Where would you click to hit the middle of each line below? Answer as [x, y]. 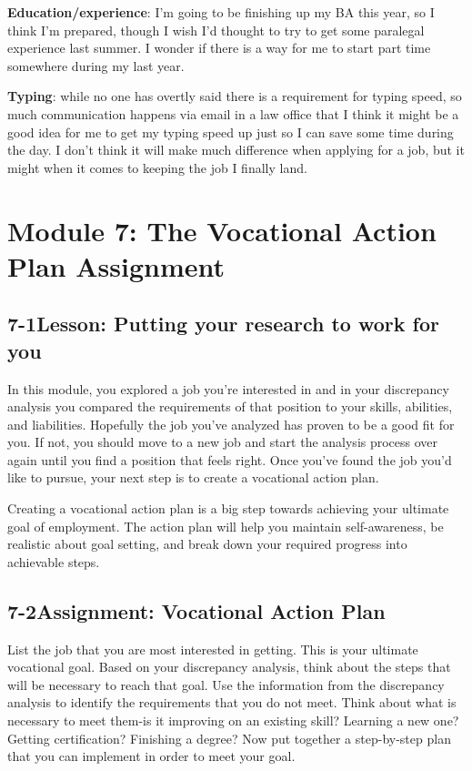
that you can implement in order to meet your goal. [151, 756]
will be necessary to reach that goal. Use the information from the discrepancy [226, 684]
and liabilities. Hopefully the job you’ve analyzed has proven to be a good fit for [231, 424]
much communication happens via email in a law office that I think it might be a [233, 113]
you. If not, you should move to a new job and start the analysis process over [223, 442]
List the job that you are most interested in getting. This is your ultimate [213, 649]
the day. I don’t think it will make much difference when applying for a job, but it [236, 150]
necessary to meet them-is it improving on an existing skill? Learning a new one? [233, 720]
